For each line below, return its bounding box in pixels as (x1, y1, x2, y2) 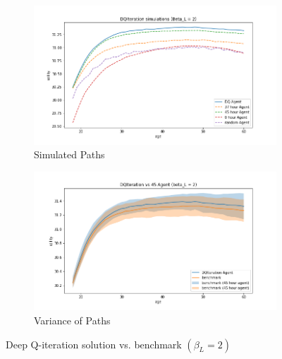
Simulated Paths (34, 147, 105, 162)
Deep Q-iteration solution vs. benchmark (6, 336, 182, 351)
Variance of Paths (34, 313, 111, 328)
